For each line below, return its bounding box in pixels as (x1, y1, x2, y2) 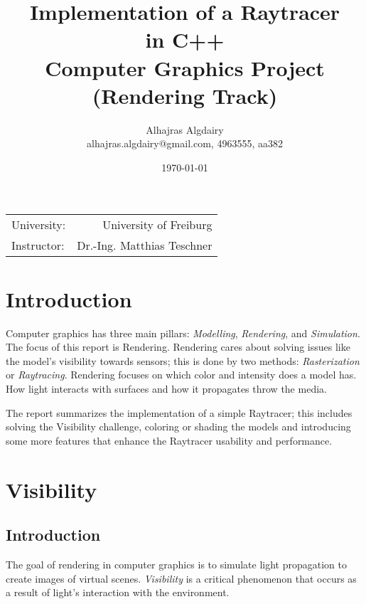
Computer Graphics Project (45, 53, 325, 82)
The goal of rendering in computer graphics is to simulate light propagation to (6, 556, 347, 571)
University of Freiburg (102, 216, 212, 233)
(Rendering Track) (92, 80, 278, 110)
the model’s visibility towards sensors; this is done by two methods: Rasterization (6, 353, 360, 368)
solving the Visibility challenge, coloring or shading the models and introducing (6, 419, 351, 434)
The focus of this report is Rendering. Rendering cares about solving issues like (6, 339, 350, 354)
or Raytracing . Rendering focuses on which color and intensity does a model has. (6, 367, 357, 382)
